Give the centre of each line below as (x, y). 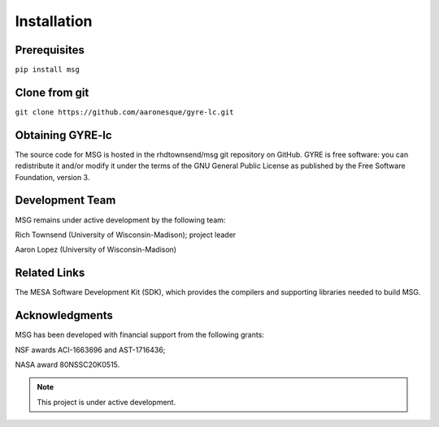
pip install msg (48, 70)
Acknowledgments (64, 315)
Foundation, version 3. (52, 177)
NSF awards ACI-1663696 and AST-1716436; (90, 350)
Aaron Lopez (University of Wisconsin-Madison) (96, 250)
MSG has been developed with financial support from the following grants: (139, 335)
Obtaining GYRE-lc (64, 135)
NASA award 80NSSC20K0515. (67, 364)
